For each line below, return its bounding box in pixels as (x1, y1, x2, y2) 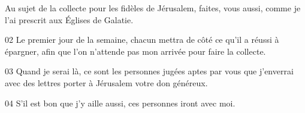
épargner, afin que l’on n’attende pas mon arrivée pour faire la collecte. (5, 45, 266, 57)
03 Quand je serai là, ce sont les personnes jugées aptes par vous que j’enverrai (5, 65, 294, 77)
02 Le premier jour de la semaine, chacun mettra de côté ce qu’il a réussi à (5, 33, 279, 46)
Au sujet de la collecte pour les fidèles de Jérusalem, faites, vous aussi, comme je (5, 2, 301, 14)
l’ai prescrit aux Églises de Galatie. (5, 13, 134, 26)
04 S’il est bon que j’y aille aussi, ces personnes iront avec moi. (5, 96, 235, 109)
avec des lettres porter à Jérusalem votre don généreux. (5, 76, 208, 89)
